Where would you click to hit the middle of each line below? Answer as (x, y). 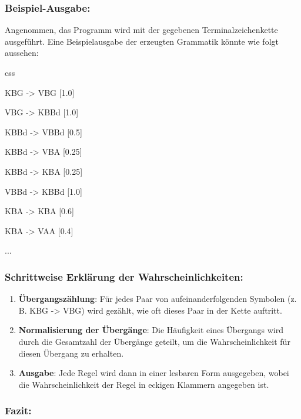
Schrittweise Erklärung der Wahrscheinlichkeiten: (124, 276)
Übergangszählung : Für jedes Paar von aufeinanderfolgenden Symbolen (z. (158, 299)
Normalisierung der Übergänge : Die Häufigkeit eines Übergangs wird (151, 330)
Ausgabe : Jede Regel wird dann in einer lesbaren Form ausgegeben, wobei (154, 373)
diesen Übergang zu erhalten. (71, 353)
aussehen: (22, 53)
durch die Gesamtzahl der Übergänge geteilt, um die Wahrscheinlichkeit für (154, 341)
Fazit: (18, 410)
